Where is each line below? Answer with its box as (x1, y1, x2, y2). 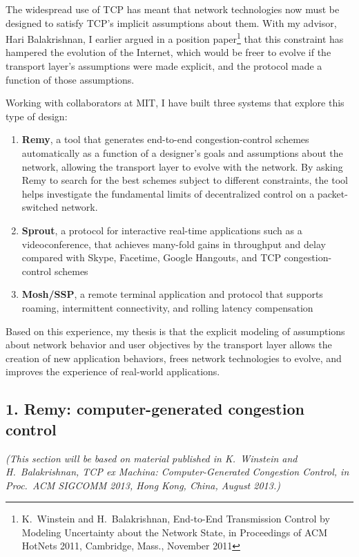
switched (21, 200, 59, 214)
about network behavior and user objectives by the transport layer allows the (6, 337, 332, 352)
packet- (317, 186, 348, 200)
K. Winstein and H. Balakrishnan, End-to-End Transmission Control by (21, 511, 330, 526)
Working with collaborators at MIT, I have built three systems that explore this (6, 95, 345, 110)
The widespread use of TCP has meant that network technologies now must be (6, 2, 340, 16)
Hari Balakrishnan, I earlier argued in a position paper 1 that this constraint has (6, 30, 344, 46)
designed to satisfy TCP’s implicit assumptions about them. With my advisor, (6, 15, 337, 30)
